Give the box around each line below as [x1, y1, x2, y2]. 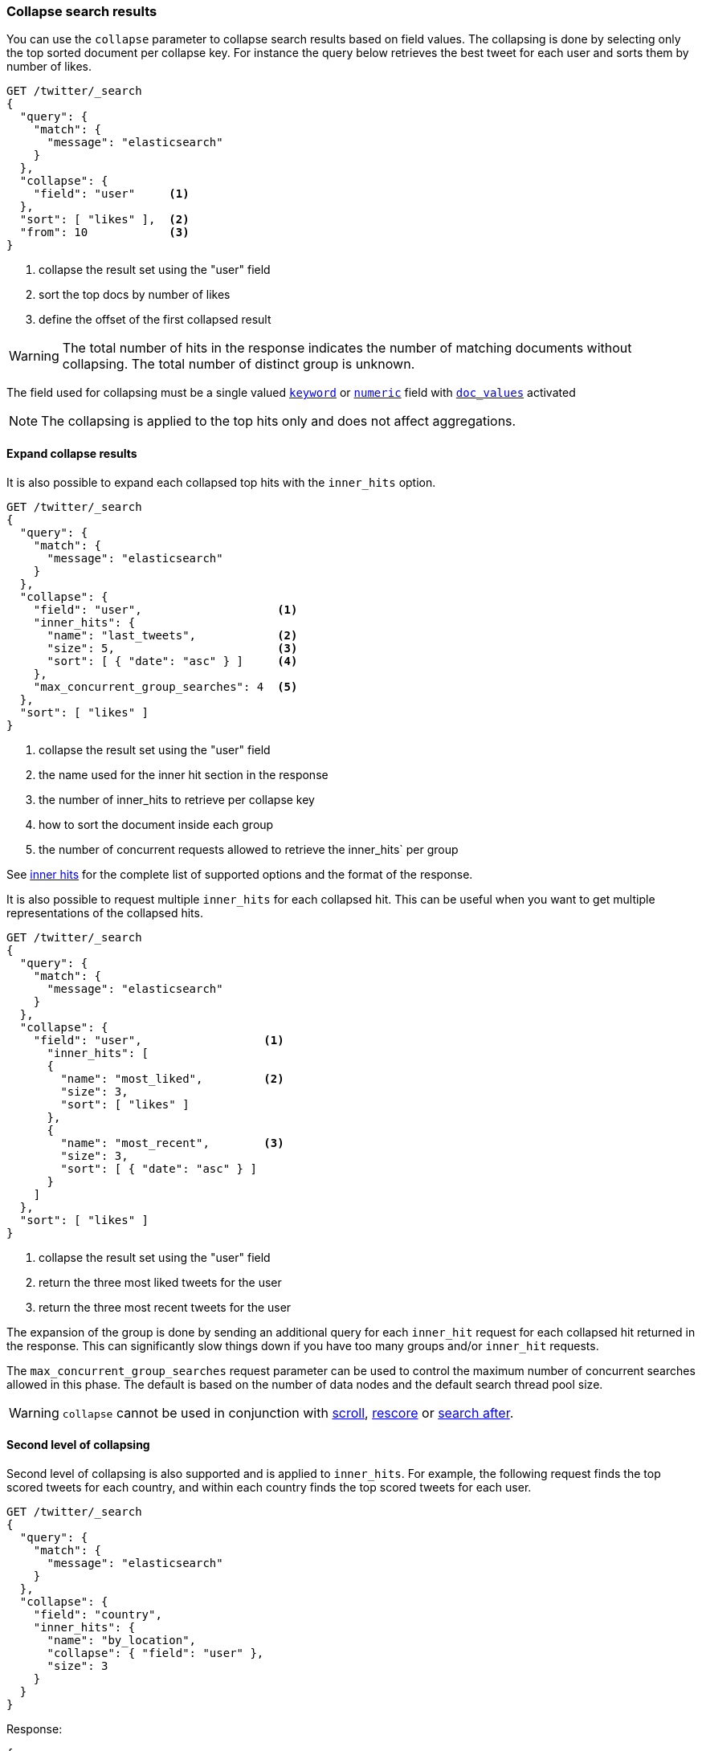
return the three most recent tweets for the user [39, 1300, 292, 1314]
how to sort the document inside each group [39, 817, 274, 831]
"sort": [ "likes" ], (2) [19, 213, 190, 227]
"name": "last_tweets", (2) [47, 628, 298, 642]
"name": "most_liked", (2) [60, 1071, 284, 1085]
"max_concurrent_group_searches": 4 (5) [33, 680, 298, 693]
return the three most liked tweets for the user [39, 1275, 282, 1289]
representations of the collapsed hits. [6, 905, 203, 920]
